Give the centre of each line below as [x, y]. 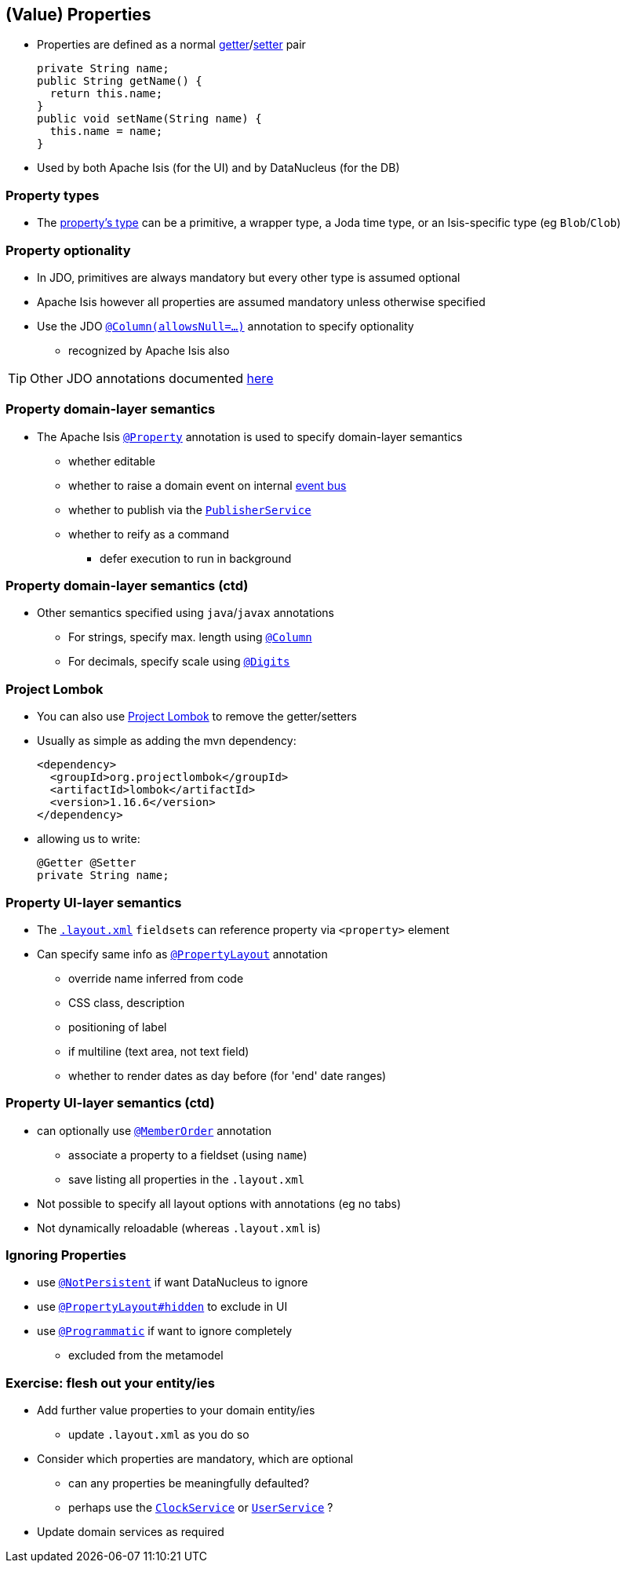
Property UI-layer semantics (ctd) [110, 1103]
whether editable [112, 461]
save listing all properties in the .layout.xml [187, 1179]
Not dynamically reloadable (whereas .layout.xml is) [179, 1228]
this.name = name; [106, 131]
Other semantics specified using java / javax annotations [186, 613]
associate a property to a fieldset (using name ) [188, 1155]
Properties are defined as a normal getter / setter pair [171, 45]
